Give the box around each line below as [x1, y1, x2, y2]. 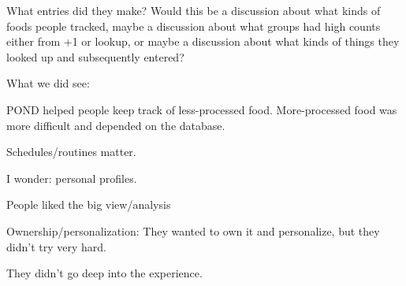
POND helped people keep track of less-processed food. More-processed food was [6, 101, 397, 117]
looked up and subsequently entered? [6, 48, 184, 65]
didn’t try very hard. [6, 238, 106, 254]
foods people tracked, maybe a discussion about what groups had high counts [6, 17, 381, 34]
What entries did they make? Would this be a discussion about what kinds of [6, 2, 381, 18]
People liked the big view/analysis [6, 196, 171, 213]
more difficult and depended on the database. [6, 117, 225, 133]
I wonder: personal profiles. [6, 169, 137, 186]
